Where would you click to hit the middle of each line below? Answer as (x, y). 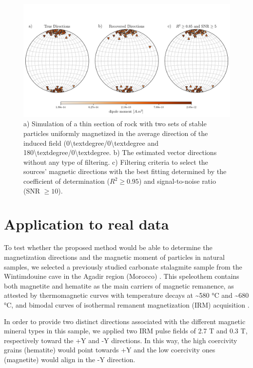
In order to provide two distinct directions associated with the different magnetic (125, 321)
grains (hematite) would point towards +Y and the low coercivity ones (110, 350)
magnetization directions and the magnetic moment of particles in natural (114, 257)
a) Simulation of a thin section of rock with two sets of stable (115, 124)
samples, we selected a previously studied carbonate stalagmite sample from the (123, 266)
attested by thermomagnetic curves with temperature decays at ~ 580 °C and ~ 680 (126, 295)
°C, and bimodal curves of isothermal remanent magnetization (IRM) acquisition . (127, 304)
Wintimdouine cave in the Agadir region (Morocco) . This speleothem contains (122, 276)
